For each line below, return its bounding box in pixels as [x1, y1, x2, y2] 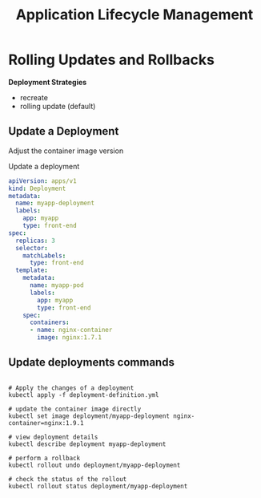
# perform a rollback [8, 454, 81, 462]
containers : [29, 318, 70, 326]
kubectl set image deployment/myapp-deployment [8, 411, 171, 420]
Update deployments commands [8, 355, 175, 370]
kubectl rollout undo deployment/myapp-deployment [8, 461, 181, 469]
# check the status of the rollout [8, 475, 127, 483]
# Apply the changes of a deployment [8, 383, 135, 392]
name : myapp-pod [29, 281, 84, 289]
